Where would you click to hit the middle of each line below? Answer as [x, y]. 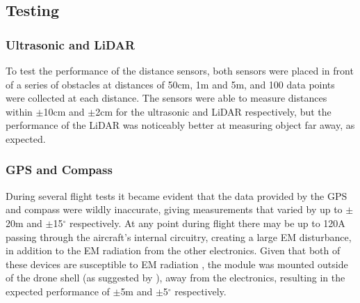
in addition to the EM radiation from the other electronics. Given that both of [173, 250]
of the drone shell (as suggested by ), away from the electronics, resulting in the [175, 278]
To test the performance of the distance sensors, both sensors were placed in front [180, 70]
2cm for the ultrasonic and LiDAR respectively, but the [213, 111]
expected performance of [58, 291]
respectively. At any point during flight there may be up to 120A [207, 223]
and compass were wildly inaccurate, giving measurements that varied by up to [174, 209]
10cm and [64, 111]
